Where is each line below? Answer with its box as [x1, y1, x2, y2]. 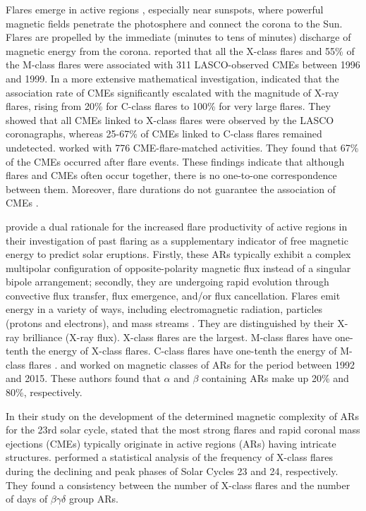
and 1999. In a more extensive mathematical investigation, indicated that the [6, 70, 339, 85]
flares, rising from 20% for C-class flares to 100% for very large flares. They [6, 99, 331, 113]
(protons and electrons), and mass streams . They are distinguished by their [6, 316, 334, 331]
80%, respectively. [6, 385, 83, 400]
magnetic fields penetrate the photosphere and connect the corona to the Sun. [6, 16, 343, 30]
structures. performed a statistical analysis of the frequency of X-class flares [6, 450, 334, 464]
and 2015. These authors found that [6, 371, 161, 386]
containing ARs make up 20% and [202, 371, 349, 386]
